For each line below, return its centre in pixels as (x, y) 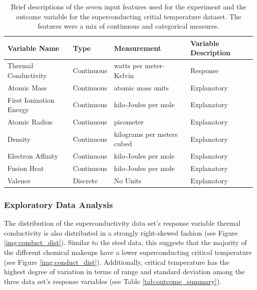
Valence (19, 180)
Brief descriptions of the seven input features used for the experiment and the (128, 6)
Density (19, 139)
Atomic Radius (30, 121)
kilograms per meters (146, 134)
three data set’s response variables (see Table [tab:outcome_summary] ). (113, 281)
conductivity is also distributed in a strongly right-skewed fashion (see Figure (121, 232)
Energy (18, 109)
